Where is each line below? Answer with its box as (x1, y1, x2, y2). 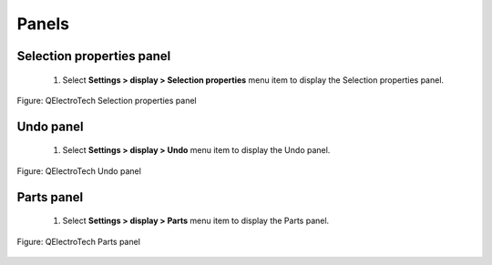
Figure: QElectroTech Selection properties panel (16, 95, 197, 106)
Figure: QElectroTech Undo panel (16, 165, 141, 177)
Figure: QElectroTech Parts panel (16, 236, 141, 247)
